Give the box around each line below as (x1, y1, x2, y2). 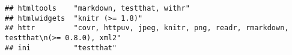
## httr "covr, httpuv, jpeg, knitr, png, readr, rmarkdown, (5, 24, 289, 33)
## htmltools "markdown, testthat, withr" (5, 4, 190, 12)
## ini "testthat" (5, 43, 117, 52)
